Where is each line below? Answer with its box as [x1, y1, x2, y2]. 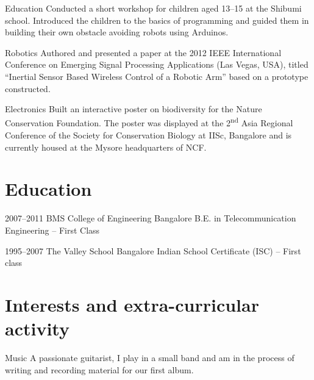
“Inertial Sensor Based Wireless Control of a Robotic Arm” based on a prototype [5, 70, 309, 82]
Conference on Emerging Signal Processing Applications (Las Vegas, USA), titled [5, 58, 309, 71]
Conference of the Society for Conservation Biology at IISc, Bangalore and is [5, 129, 292, 141]
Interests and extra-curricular [5, 292, 259, 317]
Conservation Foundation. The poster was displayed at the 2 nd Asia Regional [5, 115, 293, 129]
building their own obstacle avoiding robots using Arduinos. [5, 26, 229, 38]
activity [5, 316, 70, 341]
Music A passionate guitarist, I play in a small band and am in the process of [5, 351, 294, 364]
